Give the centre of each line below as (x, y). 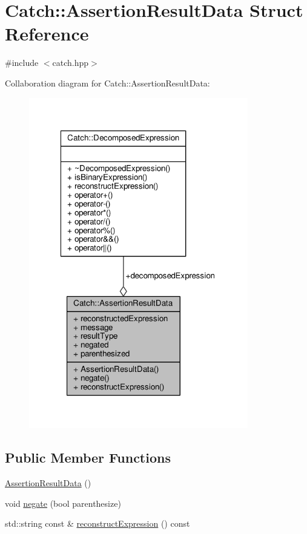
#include (22, 63)
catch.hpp (71, 63)
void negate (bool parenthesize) (63, 503)
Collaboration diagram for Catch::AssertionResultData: (107, 83)
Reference (47, 34)
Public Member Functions (88, 457)
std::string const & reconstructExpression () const (97, 523)
